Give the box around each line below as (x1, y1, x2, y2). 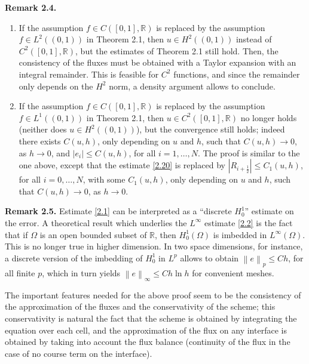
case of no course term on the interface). (5, 347, 152, 359)
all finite (5, 266, 35, 279)
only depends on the (19, 79, 93, 92)
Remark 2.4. (5, 1, 57, 13)
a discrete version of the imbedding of (5, 251, 143, 264)
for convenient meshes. (192, 266, 274, 279)
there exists (19, 134, 61, 147)
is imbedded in (213, 228, 267, 240)
